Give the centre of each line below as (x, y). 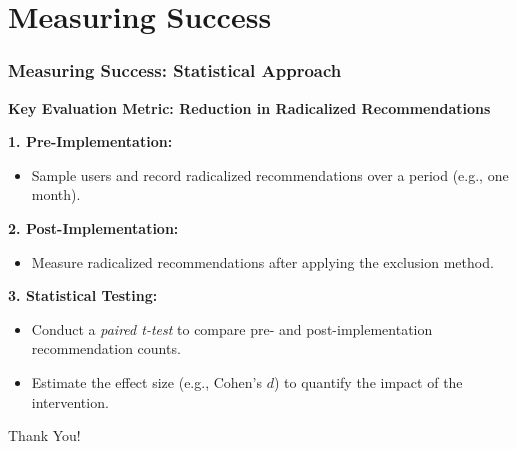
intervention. (70, 401)
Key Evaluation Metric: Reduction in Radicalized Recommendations (249, 107)
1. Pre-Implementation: (90, 141)
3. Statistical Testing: (83, 295)
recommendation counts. (106, 348)
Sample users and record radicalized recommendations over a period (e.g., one (270, 174)
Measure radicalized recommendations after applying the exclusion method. (262, 261)
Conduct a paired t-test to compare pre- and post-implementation (232, 328)
